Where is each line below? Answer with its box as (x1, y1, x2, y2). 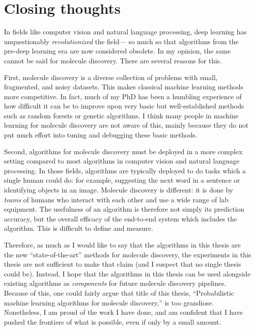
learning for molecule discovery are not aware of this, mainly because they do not (4, 120, 249, 130)
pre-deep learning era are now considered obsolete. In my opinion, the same (4, 46, 231, 56)
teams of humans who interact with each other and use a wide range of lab (4, 194, 228, 204)
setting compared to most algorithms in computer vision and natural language (4, 156, 240, 166)
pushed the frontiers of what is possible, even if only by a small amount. (4, 316, 221, 327)
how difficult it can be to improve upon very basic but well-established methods (4, 101, 244, 111)
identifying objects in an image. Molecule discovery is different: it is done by (4, 185, 233, 195)
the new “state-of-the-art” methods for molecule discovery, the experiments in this (4, 249, 252, 259)
